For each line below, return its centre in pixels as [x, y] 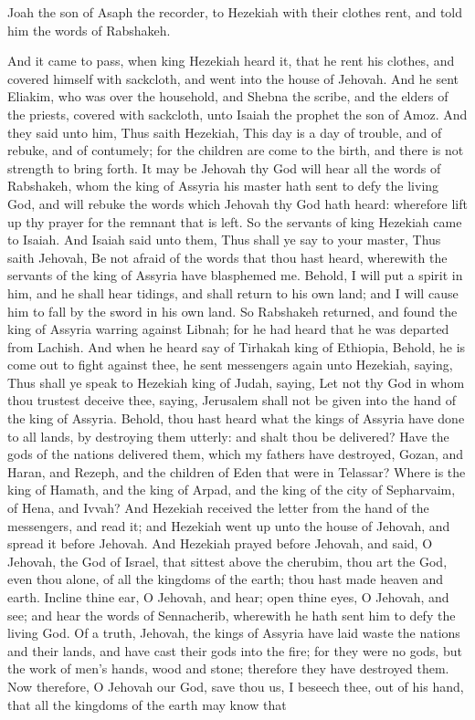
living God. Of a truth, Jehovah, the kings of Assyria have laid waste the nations [234, 633]
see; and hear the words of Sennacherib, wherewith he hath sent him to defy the [232, 615]
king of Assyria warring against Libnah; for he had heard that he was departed [228, 329]
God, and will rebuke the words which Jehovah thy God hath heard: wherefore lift [237, 203]
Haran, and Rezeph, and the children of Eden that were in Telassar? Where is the [237, 471]
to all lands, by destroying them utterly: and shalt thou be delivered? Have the [228, 436]
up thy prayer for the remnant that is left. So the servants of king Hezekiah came [235, 221]
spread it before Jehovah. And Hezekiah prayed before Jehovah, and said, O [220, 543]
